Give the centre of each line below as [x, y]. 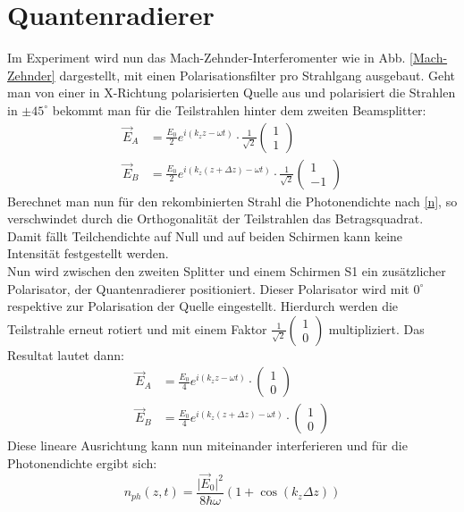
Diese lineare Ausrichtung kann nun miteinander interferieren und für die [207, 445]
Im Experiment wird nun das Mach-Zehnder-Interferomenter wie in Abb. [207, 58]
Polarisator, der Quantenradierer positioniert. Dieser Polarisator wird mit [208, 288]
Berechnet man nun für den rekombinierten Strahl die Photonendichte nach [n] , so [232, 201]
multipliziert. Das [376, 328]
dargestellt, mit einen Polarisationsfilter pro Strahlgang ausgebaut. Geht [257, 75]
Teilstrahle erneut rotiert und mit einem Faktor [137, 328]
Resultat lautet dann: [66, 354]
